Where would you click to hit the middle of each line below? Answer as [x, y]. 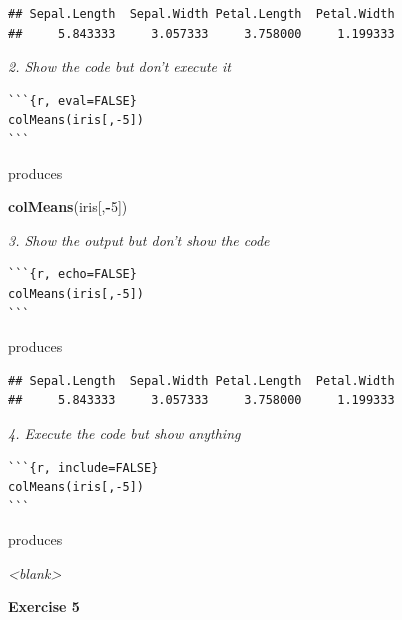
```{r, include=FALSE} [83, 467]
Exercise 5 [44, 606]
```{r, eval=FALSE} [72, 100]
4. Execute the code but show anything [124, 432]
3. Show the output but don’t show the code [139, 239]
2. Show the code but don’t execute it [119, 66]
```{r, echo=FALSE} [72, 274]
